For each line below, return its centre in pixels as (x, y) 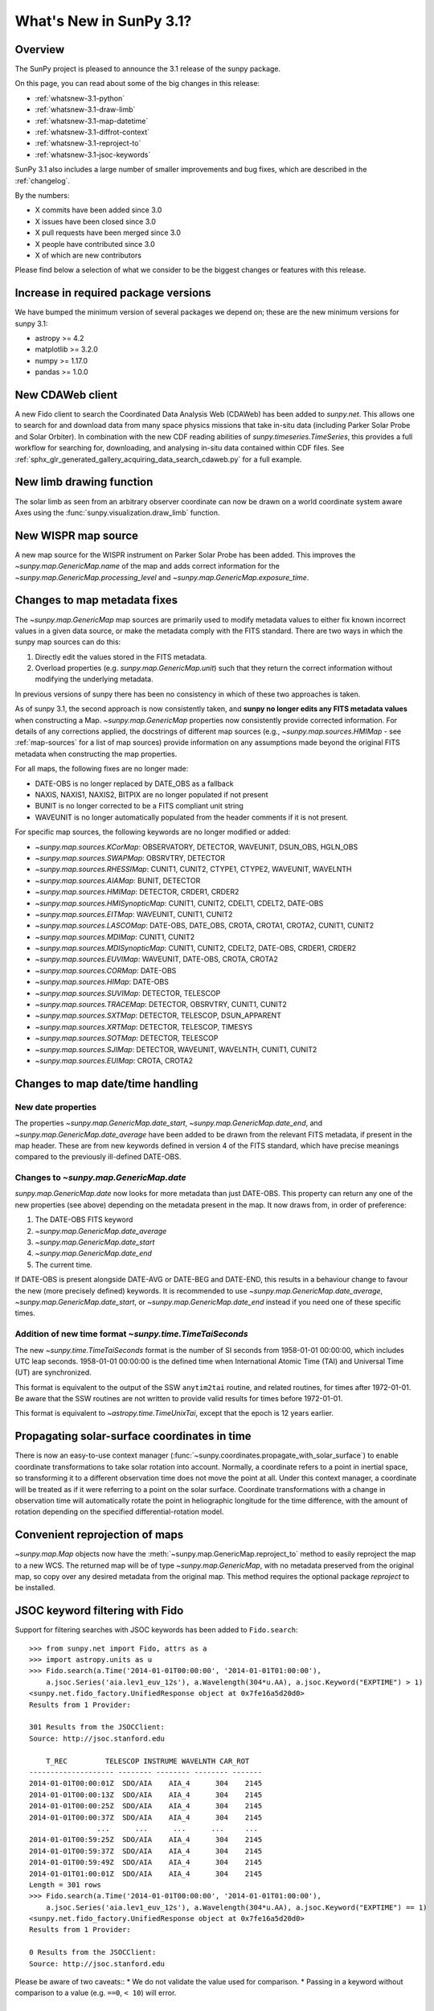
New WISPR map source (77, 535)
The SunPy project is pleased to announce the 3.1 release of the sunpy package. (148, 69)
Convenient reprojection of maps (99, 1535)
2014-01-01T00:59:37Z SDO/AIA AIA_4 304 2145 (146, 1851)
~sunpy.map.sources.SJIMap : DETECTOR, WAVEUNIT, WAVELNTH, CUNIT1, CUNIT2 (176, 1049)
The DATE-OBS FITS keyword (84, 1219)
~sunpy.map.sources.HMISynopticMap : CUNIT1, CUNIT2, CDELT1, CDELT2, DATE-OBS (179, 903)
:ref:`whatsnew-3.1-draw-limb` (85, 109)
